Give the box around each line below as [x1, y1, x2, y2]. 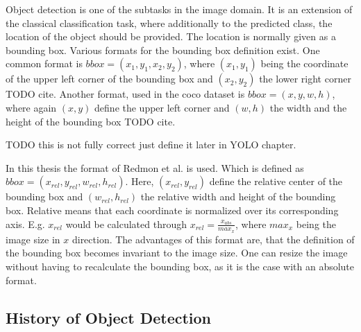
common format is [6, 56, 83, 71]
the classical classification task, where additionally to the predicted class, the [6, 15, 333, 30]
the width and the [269, 100, 347, 114]
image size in [6, 231, 60, 246]
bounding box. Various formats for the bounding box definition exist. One [6, 42, 320, 57]
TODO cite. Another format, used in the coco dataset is [6, 87, 245, 101]
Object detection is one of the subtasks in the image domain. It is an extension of [6, 2, 353, 16]
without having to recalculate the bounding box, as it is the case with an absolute [6, 259, 355, 273]
